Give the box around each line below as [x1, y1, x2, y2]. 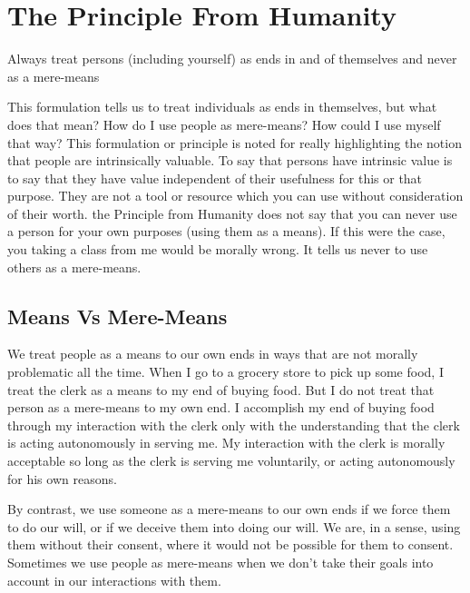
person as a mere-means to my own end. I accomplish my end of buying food [7, 398, 435, 417]
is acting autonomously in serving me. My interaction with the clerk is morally [7, 433, 446, 452]
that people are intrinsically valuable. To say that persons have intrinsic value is [7, 151, 453, 170]
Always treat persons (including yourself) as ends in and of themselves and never [7, 49, 457, 68]
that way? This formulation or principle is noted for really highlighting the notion [7, 133, 462, 152]
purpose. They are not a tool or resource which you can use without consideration [7, 186, 464, 205]
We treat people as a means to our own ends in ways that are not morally [7, 344, 418, 363]
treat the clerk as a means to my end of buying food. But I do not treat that [7, 380, 435, 399]
